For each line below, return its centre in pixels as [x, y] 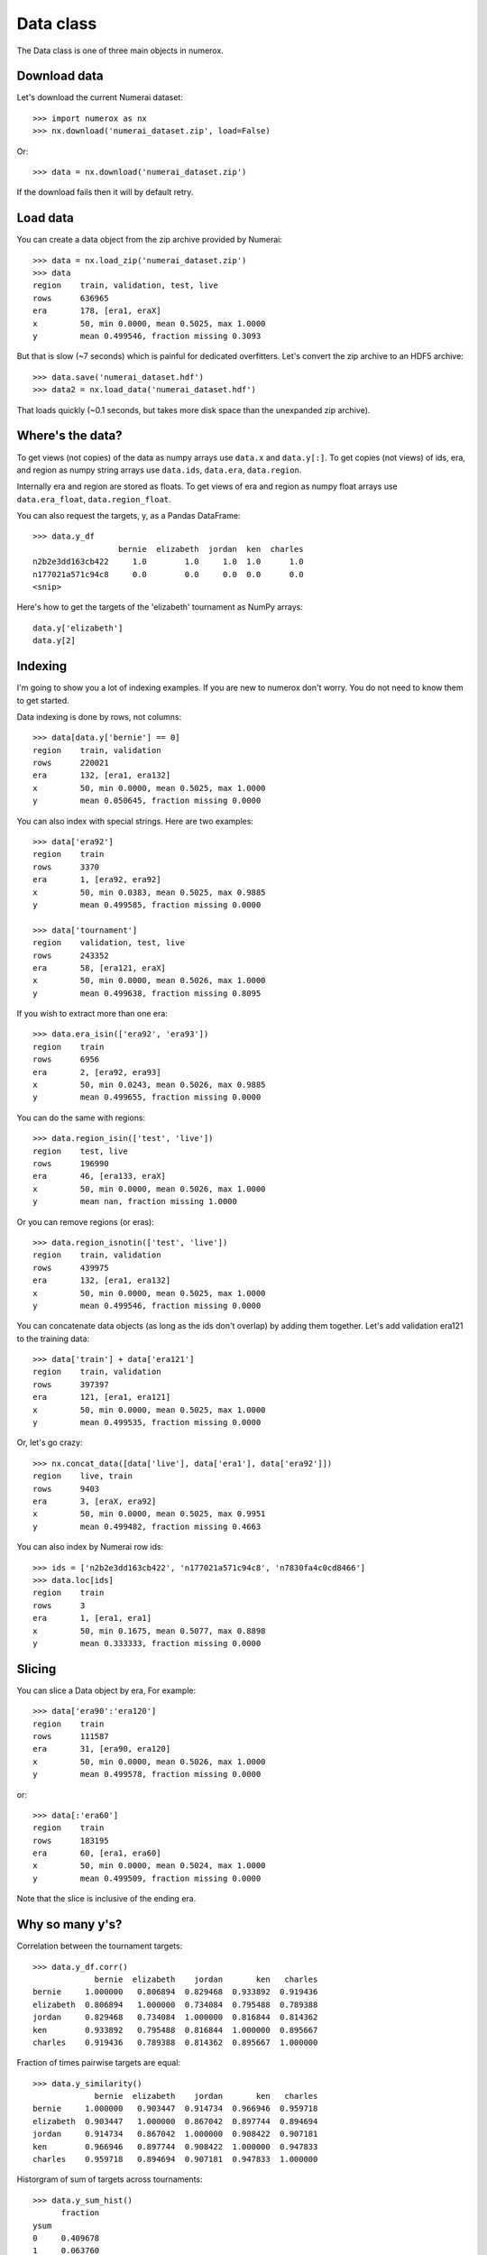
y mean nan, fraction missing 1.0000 [135, 1201]
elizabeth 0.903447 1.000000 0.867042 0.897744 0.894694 [175, 2121]
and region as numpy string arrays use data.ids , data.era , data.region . [159, 470]
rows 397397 [71, 1384]
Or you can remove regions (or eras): [86, 1221]
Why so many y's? [69, 1924]
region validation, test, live [109, 943]
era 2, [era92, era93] [97, 1072]
